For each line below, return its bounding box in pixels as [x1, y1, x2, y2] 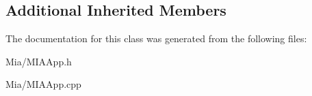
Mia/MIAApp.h [5, 54, 72, 68]
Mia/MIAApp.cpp [5, 77, 81, 91]
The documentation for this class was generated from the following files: [5, 31, 307, 46]
